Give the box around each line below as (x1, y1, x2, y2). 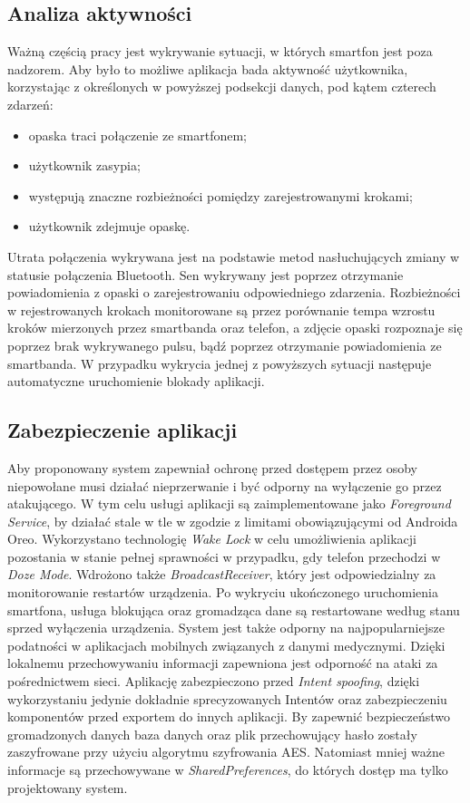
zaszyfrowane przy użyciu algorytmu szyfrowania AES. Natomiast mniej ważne (7, 742, 446, 761)
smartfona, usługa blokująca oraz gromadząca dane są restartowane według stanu (7, 600, 460, 619)
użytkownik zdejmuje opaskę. (28, 217, 191, 236)
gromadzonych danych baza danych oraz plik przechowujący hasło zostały (7, 724, 417, 743)
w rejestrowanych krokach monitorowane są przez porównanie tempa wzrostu (7, 300, 436, 319)
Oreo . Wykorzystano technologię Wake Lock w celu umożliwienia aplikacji (7, 529, 416, 548)
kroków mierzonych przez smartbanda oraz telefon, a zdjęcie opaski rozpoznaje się (7, 318, 463, 337)
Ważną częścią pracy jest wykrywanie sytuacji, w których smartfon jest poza (7, 42, 433, 61)
